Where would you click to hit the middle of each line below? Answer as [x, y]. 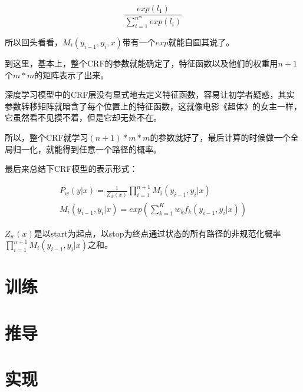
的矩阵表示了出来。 [72, 74]
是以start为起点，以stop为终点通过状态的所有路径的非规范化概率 [157, 233]
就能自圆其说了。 [201, 42]
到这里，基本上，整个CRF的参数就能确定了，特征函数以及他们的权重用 [141, 63]
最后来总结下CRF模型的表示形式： [71, 169]
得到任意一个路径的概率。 [112, 149]
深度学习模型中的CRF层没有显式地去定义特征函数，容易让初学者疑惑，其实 [150, 94]
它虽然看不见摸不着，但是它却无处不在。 [83, 117]
